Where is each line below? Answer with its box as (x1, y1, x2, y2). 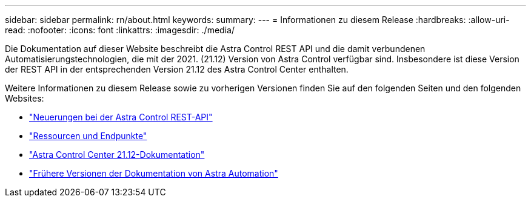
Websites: (5, 93, 44, 103)
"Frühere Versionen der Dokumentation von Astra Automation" (29, 168, 278, 178)
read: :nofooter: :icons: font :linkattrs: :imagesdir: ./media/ (5, 25, 235, 35)
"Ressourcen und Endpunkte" (29, 131, 147, 141)
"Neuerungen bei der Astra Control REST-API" (29, 112, 213, 122)
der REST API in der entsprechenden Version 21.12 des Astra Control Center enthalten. (5, 64, 349, 74)
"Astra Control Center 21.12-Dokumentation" (29, 149, 205, 160)
